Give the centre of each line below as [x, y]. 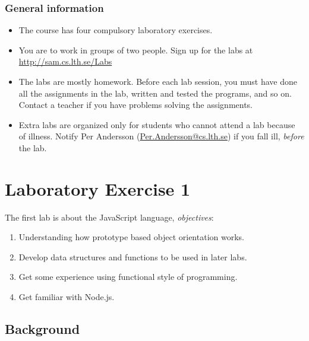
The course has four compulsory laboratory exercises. [116, 30]
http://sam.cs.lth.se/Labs [65, 61]
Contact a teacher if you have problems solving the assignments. [135, 105]
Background [42, 329]
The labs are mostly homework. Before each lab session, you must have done [158, 81]
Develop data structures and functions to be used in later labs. [133, 256]
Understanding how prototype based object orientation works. [131, 237]
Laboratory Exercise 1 [98, 188]
